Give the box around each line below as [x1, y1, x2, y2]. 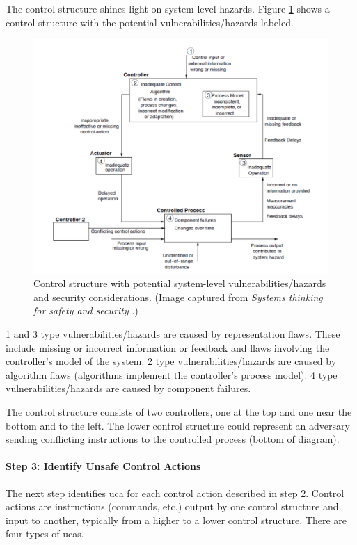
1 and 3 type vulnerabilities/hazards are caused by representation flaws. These [6, 327, 340, 341]
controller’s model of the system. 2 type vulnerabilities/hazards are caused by [6, 354, 337, 368]
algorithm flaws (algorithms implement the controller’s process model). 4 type [6, 367, 338, 382]
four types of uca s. [6, 526, 84, 541]
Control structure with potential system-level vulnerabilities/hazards [33, 276, 326, 291]
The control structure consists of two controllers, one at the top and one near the [6, 404, 352, 418]
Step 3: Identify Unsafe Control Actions [6, 459, 201, 473]
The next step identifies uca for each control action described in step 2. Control [6, 485, 344, 500]
